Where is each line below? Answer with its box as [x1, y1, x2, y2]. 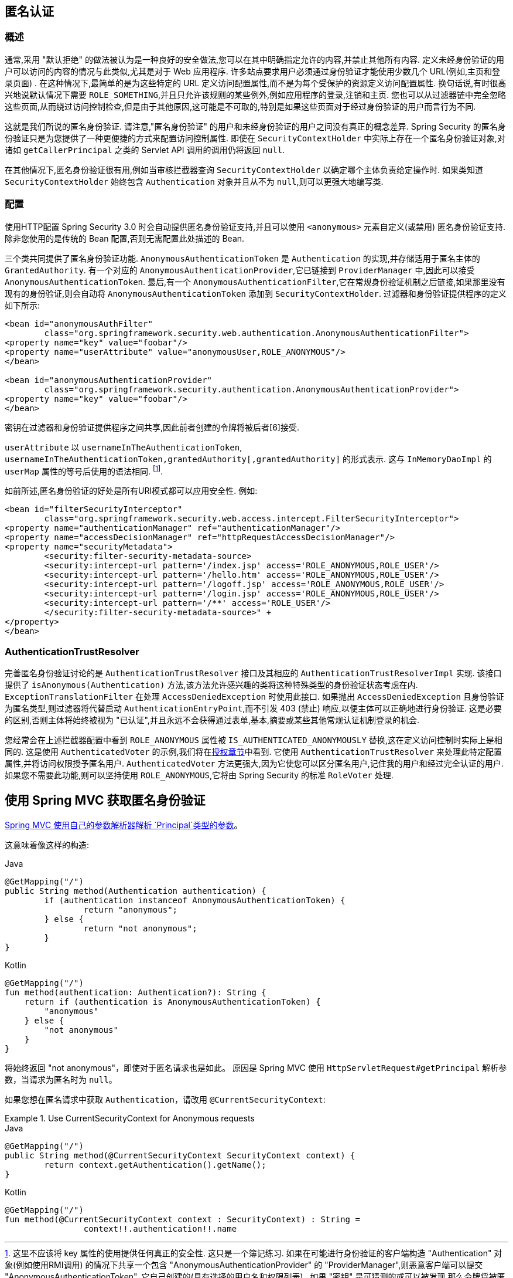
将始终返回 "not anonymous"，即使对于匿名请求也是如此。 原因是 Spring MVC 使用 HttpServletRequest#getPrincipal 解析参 [5, 1062, 507, 1073]
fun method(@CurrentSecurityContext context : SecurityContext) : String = [5, 1214, 360, 1224]
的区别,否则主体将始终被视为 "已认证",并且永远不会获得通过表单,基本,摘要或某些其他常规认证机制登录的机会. [5, 714, 419, 725]
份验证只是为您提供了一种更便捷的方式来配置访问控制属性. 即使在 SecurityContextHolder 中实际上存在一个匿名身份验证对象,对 [5, 133, 505, 143]
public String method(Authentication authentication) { [5, 886, 266, 896]
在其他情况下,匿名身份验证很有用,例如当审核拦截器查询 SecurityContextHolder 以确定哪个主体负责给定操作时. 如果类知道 [5, 164, 483, 175]
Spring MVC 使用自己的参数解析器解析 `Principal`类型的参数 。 [5, 819, 242, 830]
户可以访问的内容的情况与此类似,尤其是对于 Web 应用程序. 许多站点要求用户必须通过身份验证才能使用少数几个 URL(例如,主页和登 [5, 66, 501, 76]
